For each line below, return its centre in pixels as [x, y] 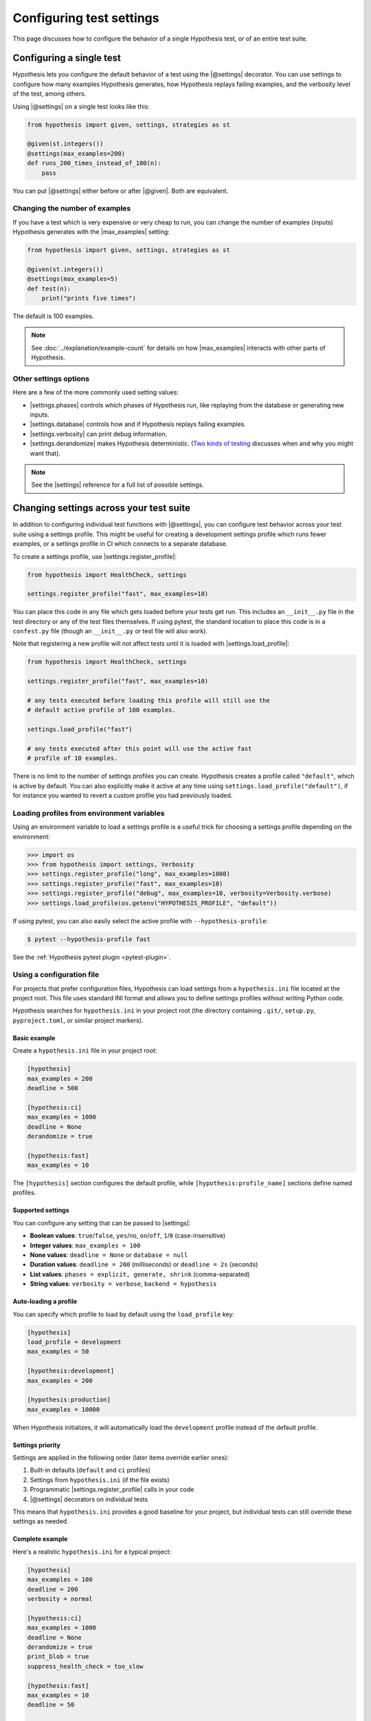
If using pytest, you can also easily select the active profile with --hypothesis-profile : [140, 921]
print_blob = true [58, 1657]
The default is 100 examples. [53, 316]
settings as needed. [41, 1521]
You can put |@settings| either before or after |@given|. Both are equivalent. [121, 191]
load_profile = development [74, 1342]
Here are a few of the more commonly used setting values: [95, 392]
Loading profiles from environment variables [89, 813]
